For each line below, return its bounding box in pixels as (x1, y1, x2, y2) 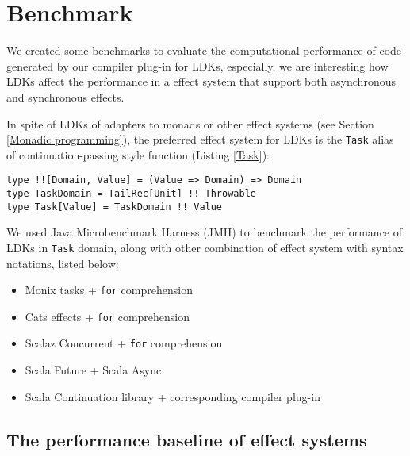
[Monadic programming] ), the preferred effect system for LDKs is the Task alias (6, 131, 394, 148)
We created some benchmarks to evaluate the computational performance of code (6, 42, 402, 59)
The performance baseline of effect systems (6, 427, 367, 451)
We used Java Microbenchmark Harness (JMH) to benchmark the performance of (6, 224, 403, 240)
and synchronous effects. (6, 88, 125, 105)
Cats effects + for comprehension (25, 308, 190, 324)
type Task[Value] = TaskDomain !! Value (6, 201, 223, 213)
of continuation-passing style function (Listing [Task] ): (6, 146, 270, 163)
